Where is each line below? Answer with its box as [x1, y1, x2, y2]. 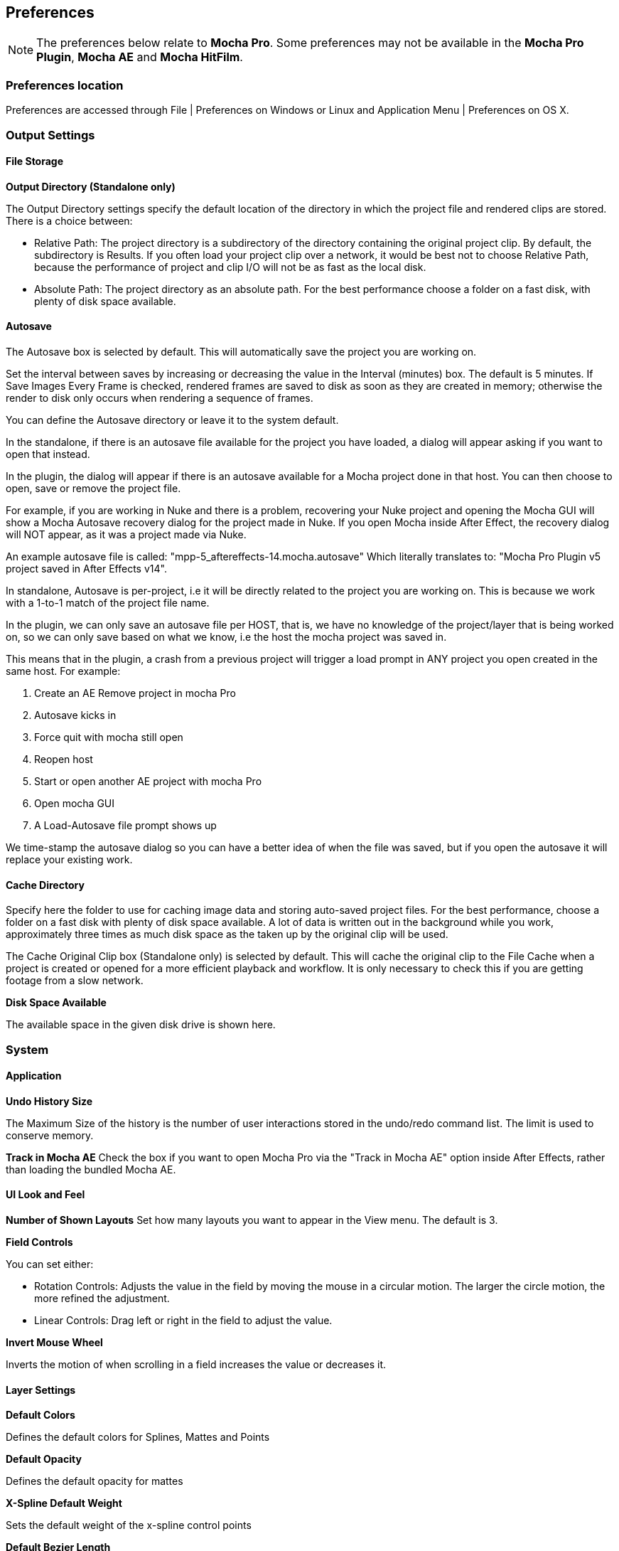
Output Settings [6, 127, 95, 142]
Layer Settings [6, 1383, 76, 1396]
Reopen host [34, 752, 93, 765]
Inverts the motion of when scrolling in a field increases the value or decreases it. [6, 1358, 387, 1371]
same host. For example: [6, 664, 121, 677]
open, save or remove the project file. [6, 481, 181, 494]
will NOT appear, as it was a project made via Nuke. [6, 528, 247, 540]
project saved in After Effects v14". [6, 562, 167, 575]
